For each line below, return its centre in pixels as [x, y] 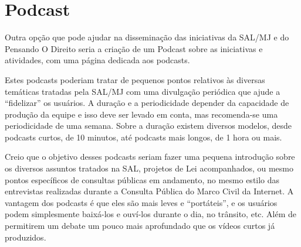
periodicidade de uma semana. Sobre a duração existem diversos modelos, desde [148, 126]
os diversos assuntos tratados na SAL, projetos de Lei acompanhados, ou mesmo [149, 168]
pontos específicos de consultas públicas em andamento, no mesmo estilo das [142, 179]
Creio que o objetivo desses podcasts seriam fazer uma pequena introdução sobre [150, 157]
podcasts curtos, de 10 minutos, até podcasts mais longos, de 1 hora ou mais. [143, 137]
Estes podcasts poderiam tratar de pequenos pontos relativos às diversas [135, 79]
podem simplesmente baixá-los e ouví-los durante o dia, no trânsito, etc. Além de [151, 214]
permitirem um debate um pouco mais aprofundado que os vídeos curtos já [140, 226]
